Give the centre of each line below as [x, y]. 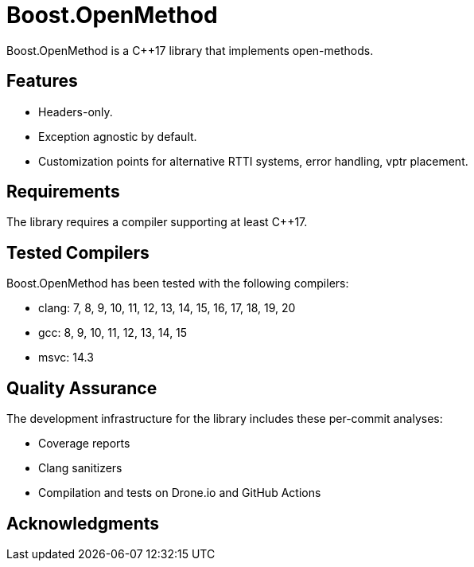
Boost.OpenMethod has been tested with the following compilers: [178, 283]
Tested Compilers [78, 252]
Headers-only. [76, 111]
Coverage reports [84, 444]
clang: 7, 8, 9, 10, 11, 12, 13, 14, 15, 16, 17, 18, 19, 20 [167, 308]
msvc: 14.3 [66, 358]
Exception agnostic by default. [118, 136]
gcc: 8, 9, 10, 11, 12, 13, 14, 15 [113, 333]
